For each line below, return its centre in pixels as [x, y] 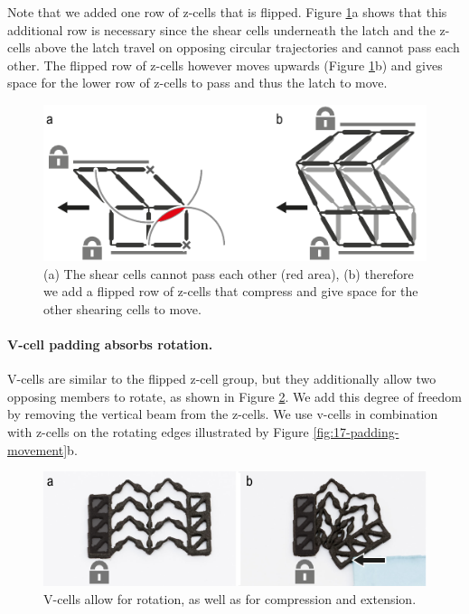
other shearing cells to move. [122, 308]
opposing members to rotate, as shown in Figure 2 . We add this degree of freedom [234, 396]
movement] [38, 449]
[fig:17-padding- [356, 432]
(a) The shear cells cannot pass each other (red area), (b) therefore [229, 273]
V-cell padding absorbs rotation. [110, 344]
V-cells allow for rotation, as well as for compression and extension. [230, 598]
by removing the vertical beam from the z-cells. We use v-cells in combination [223, 414]
